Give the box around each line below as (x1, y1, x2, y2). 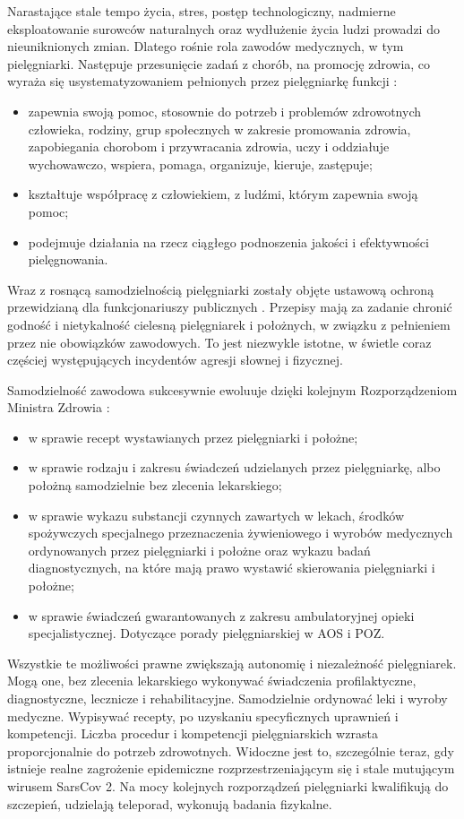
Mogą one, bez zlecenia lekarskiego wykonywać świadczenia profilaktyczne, (7, 671, 417, 690)
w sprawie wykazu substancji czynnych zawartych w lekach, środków (28, 505, 405, 524)
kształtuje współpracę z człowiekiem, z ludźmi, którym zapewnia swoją (28, 185, 418, 203)
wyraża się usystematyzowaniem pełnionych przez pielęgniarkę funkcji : (7, 72, 398, 91)
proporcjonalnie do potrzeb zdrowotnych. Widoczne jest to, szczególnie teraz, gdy (7, 741, 454, 760)
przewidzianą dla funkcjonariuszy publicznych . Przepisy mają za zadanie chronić (7, 297, 452, 316)
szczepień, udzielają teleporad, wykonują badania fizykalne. (7, 794, 332, 813)
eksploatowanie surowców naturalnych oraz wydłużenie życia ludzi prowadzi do (7, 19, 440, 38)
